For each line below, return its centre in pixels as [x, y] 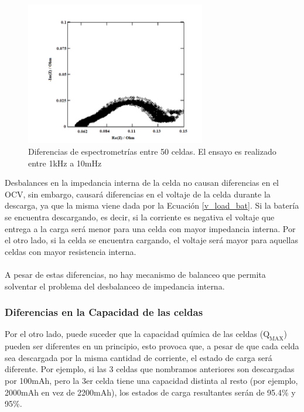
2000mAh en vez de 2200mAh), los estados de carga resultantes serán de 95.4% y [150, 392]
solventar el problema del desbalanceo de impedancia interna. [115, 286]
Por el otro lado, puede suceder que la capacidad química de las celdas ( [134, 334]
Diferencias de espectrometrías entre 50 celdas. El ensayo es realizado [152, 151]
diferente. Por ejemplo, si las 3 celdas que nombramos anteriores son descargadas [150, 369]
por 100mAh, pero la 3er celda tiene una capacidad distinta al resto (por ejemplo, [151, 380]
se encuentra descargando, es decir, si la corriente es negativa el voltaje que [140, 217]
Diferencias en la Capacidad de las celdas [104, 312]
